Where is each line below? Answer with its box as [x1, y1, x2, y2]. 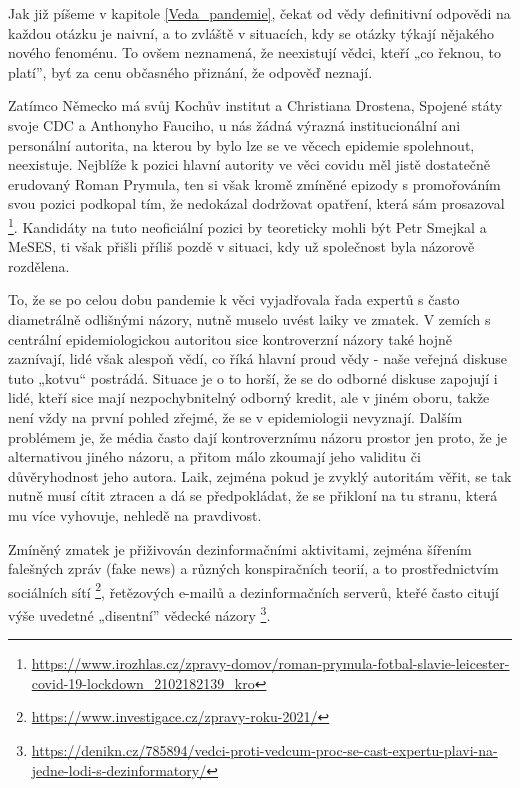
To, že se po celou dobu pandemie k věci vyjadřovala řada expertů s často [8, 289, 460, 310]
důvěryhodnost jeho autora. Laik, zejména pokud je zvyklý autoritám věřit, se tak [8, 465, 512, 486]
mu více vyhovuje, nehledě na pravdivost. [8, 504, 262, 525]
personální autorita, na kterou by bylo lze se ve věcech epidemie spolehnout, [8, 134, 475, 155]
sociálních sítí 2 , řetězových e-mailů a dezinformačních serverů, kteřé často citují [8, 578, 499, 602]
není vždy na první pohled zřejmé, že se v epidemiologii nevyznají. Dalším [8, 406, 463, 427]
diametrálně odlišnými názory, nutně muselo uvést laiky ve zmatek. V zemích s [8, 308, 491, 329]
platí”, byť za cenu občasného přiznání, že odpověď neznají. [8, 61, 373, 82]
